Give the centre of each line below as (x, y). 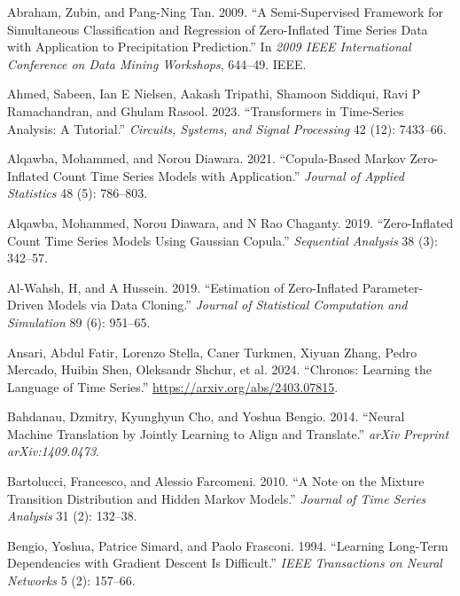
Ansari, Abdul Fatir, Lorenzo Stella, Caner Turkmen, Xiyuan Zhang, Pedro (212, 352)
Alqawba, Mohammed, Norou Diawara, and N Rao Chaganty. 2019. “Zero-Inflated (230, 222)
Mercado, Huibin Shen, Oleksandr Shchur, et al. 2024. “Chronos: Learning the (219, 369)
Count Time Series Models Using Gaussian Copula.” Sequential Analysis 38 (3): (222, 240)
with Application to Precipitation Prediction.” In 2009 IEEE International (209, 47)
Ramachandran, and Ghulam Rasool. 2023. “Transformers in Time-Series (206, 110)
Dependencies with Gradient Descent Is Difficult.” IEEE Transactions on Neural (225, 563)
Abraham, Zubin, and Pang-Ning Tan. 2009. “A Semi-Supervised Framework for (225, 12)
